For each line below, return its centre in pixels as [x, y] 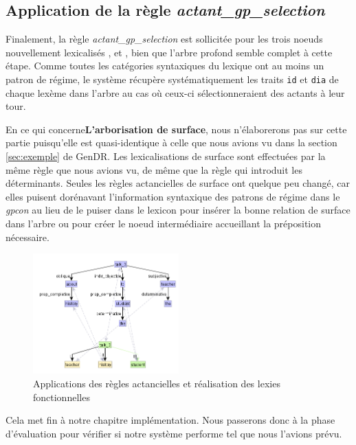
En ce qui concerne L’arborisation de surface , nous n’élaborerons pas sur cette [176, 129]
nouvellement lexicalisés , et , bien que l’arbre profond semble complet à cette [169, 52]
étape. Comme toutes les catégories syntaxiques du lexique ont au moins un [165, 66]
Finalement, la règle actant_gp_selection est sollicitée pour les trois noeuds [164, 39]
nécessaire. [27, 237]
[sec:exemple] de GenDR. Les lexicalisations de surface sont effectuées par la [166, 156]
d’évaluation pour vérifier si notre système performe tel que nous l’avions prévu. [174, 433]
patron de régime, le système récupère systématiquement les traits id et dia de [172, 79]
